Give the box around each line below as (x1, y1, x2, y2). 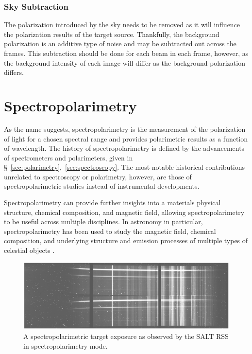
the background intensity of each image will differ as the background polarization (4, 57, 245, 68)
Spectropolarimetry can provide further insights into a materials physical (4, 197, 221, 208)
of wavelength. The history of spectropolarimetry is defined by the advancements (4, 143, 245, 153)
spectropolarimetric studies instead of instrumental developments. (4, 181, 200, 191)
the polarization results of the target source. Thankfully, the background (4, 29, 219, 39)
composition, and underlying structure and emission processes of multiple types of (4, 235, 248, 246)
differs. (4, 67, 24, 77)
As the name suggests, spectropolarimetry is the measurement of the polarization (4, 124, 246, 134)
